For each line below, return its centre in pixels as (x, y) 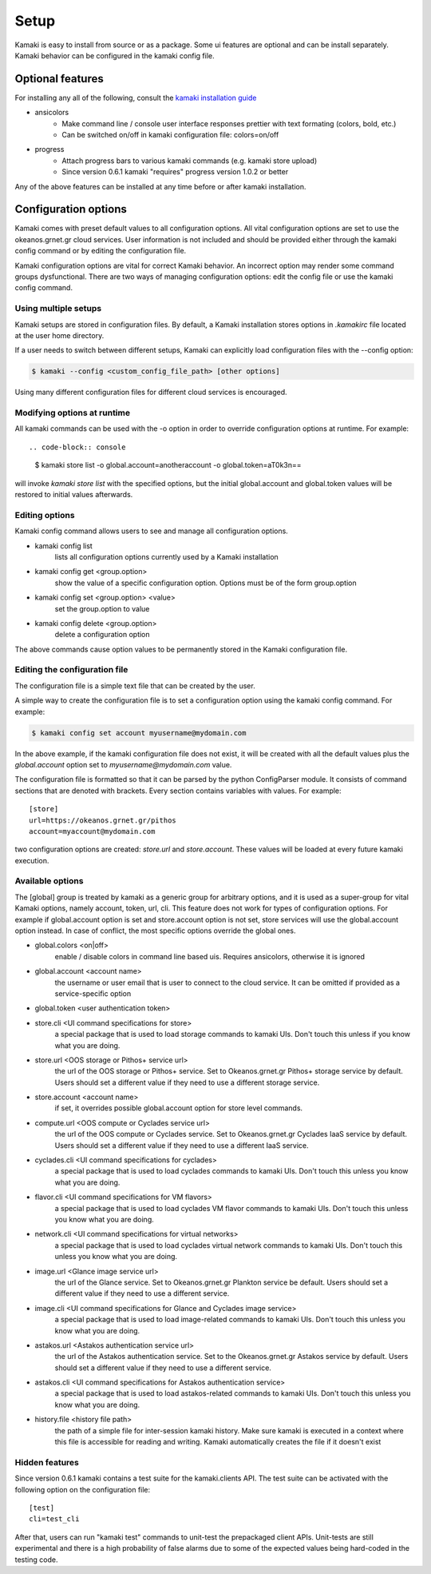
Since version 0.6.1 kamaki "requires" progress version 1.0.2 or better (175, 172)
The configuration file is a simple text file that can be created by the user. (135, 685)
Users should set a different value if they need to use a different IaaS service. (182, 1145)
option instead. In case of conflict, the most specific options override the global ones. (155, 930)
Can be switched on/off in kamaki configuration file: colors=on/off (170, 135)
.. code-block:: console (77, 447)
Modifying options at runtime (73, 413)
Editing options (45, 515)
